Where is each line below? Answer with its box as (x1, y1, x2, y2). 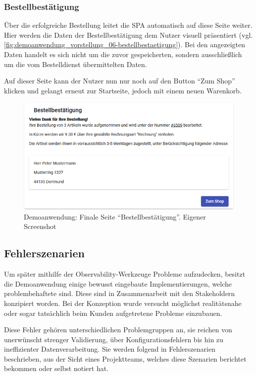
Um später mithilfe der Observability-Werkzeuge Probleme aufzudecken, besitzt (4, 269, 246, 279)
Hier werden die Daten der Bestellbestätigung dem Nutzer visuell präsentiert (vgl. (4, 29, 253, 40)
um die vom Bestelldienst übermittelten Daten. (4, 59, 147, 69)
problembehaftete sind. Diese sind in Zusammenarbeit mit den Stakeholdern (4, 288, 235, 299)
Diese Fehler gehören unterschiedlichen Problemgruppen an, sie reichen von (4, 324, 232, 335)
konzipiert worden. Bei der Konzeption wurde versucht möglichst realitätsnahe (4, 298, 242, 308)
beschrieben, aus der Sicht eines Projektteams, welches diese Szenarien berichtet (4, 353, 247, 364)
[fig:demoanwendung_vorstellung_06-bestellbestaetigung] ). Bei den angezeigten (4, 39, 245, 50)
